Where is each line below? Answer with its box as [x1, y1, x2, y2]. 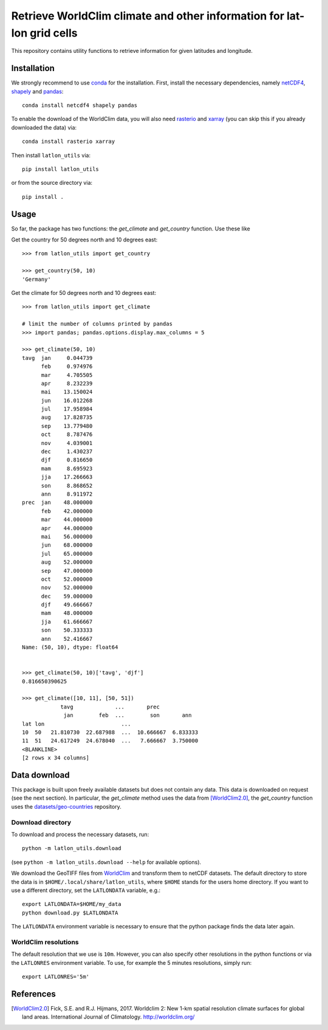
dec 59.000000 [41, 593, 93, 600]
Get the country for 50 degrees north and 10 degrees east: [11, 236, 158, 243]
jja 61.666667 [41, 618, 93, 625]
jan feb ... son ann [63, 712, 192, 719]
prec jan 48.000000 [22, 499, 93, 506]
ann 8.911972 [41, 491, 93, 497]
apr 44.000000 [41, 525, 93, 531]
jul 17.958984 [41, 406, 93, 413]
